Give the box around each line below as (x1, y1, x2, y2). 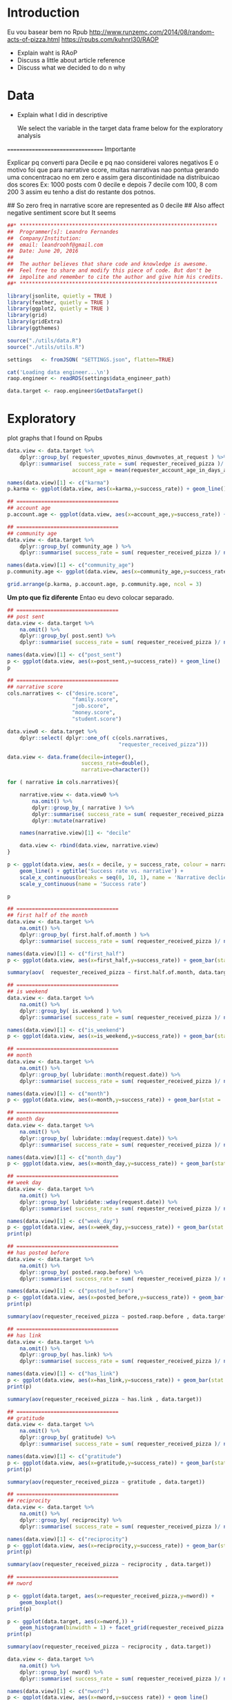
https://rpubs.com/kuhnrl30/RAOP (61, 35, 159, 43)
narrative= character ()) (81, 766, 150, 774)
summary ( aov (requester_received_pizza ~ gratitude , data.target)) (7, 1478, 206, 1485)
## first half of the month (7, 912, 88, 919)
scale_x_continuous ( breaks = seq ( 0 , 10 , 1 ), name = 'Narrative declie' (19, 874, 230, 881)
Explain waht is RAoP (17, 49, 78, 57)
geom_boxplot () (19, 1599, 64, 1606)
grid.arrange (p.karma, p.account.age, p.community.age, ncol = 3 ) (7, 581, 202, 588)
